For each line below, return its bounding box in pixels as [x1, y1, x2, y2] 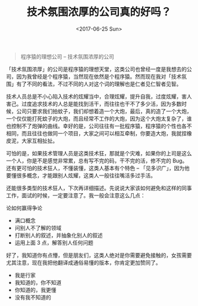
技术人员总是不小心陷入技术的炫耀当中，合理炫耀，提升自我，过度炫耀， [6, 93, 181, 100]
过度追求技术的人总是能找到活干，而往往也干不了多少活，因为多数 [21, 100, 181, 107]
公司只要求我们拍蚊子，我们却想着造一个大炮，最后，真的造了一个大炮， [16, 108, 192, 115]
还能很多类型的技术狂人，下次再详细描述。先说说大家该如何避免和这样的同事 [6, 184, 192, 191]
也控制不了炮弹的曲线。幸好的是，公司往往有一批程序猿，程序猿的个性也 [6, 122, 181, 129]
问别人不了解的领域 [14, 224, 62, 231]
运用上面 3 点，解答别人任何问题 [14, 239, 94, 246]
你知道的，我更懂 [14, 286, 57, 293]
